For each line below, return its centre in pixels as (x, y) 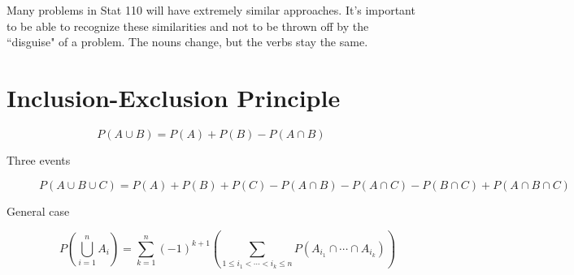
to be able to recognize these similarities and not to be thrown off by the (188, 26)
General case (38, 211)
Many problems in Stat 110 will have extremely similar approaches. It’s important (211, 10)
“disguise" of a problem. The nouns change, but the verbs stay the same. (187, 42)
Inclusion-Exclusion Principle (174, 97)
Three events (39, 159)
